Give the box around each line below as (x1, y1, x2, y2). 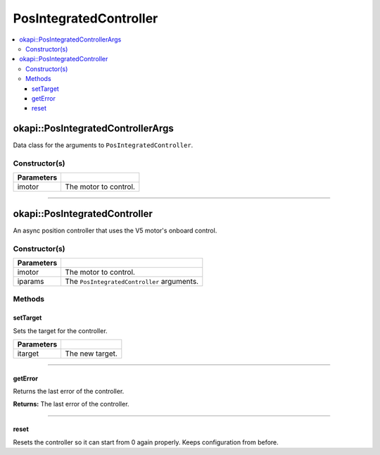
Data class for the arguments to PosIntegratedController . (13, 141, 194, 149)
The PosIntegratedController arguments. (65, 276, 199, 286)
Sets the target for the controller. (13, 326, 108, 335)
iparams (17, 276, 45, 286)
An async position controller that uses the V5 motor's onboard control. (13, 226, 217, 235)
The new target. (65, 349, 118, 359)
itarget (17, 349, 39, 359)
